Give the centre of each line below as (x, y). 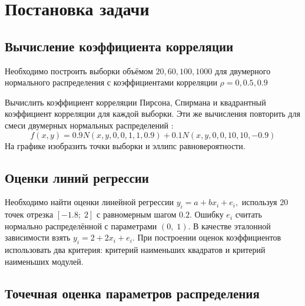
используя (259, 202)
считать (248, 214)
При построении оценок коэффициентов (209, 237)
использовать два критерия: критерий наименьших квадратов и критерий (135, 250)
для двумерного (243, 70)
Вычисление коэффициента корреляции (119, 46)
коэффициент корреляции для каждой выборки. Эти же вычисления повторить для (152, 113)
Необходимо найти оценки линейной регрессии (89, 202)
